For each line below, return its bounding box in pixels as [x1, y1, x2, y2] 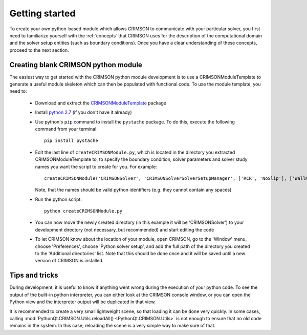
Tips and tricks [9, 271, 58, 280]
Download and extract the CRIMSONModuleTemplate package [35, 100, 166, 106]
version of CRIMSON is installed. [35, 258, 104, 264]
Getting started [9, 8, 76, 19]
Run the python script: [35, 196, 82, 202]
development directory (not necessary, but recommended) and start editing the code [35, 226, 214, 233]
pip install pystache [44, 138, 98, 143]
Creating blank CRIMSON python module [9, 60, 143, 69]
